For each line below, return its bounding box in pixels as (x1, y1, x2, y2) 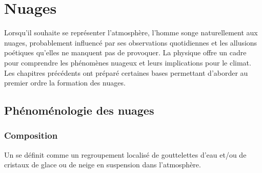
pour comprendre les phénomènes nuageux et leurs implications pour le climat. (4, 57, 251, 68)
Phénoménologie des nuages (4, 102, 154, 118)
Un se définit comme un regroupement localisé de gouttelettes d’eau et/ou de (4, 149, 247, 160)
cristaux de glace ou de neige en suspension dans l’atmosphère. (4, 159, 201, 170)
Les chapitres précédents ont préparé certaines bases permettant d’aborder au (4, 67, 248, 78)
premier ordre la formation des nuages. (4, 77, 126, 88)
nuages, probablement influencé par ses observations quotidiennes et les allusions (4, 37, 257, 48)
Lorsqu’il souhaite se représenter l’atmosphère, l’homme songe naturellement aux (4, 27, 258, 38)
